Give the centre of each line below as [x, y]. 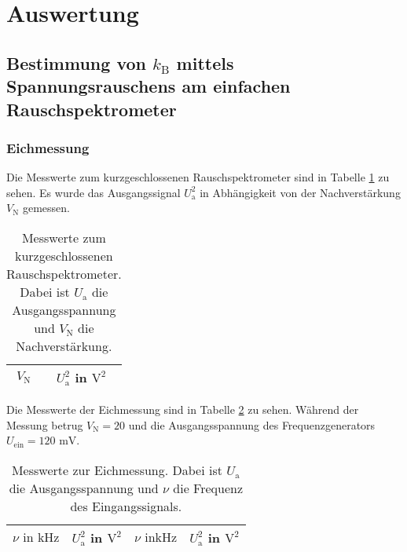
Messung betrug [45, 424]
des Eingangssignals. [126, 506]
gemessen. [46, 208]
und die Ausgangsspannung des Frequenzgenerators [252, 424]
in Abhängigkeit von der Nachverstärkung [300, 192]
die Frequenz [208, 488]
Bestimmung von [76, 62]
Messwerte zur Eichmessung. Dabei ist [117, 470]
